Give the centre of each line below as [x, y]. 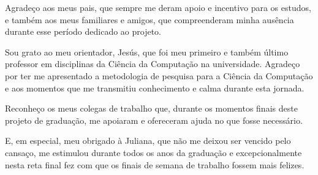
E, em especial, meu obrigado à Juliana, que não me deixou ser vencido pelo [148, 141]
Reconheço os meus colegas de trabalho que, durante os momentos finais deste [151, 108]
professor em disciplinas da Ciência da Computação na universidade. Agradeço [153, 64]
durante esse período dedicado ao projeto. [83, 31]
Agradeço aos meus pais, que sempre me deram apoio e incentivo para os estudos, [158, 7]
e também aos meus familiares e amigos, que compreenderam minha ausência [150, 19]
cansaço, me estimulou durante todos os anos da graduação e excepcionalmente [153, 152]
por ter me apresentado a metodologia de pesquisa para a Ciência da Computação [159, 75]
